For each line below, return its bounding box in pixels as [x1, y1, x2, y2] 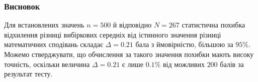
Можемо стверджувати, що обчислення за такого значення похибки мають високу [4, 49, 254, 59]
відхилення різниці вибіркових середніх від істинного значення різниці [4, 29, 221, 39]
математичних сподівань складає [4, 39, 103, 49]
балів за [220, 58, 244, 69]
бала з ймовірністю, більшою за [135, 39, 233, 49]
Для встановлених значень [4, 19, 84, 30]
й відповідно [113, 19, 152, 30]
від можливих [162, 58, 205, 69]
